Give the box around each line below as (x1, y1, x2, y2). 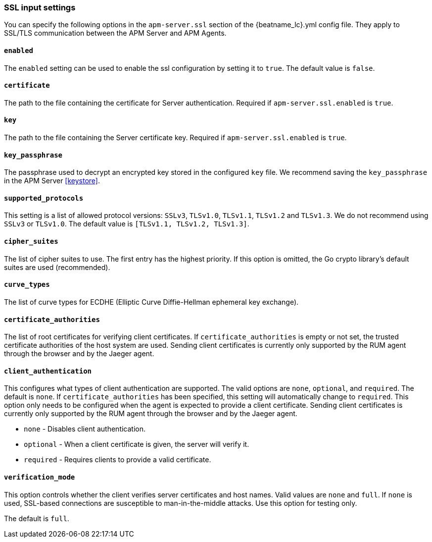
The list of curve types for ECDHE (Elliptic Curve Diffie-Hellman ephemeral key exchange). (4, 297, 299, 306)
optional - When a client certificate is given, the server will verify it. (24, 440, 249, 449)
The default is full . (4, 514, 69, 523)
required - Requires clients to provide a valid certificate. (24, 455, 211, 464)
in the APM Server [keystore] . (4, 176, 100, 185)
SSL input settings (4, 2, 76, 12)
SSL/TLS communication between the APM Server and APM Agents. (4, 29, 227, 38)
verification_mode (4, 473, 75, 481)
